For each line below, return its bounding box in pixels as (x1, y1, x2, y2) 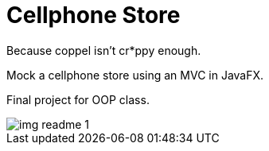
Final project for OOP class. (6, 92, 150, 106)
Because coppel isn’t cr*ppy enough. (6, 43, 201, 57)
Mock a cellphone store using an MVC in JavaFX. (6, 68, 264, 82)
